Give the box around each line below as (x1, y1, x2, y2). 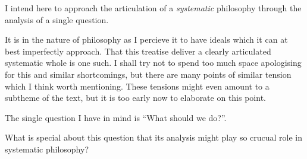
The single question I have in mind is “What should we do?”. (5, 111, 227, 123)
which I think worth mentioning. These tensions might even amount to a (5, 79, 270, 92)
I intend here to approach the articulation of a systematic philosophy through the (5, 2, 302, 14)
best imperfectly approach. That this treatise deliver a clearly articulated (5, 44, 271, 57)
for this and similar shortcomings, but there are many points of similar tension (5, 68, 292, 80)
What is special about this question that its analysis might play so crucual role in (5, 131, 303, 144)
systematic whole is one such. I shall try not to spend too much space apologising (5, 56, 302, 69)
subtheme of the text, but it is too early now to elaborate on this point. (5, 91, 266, 104)
